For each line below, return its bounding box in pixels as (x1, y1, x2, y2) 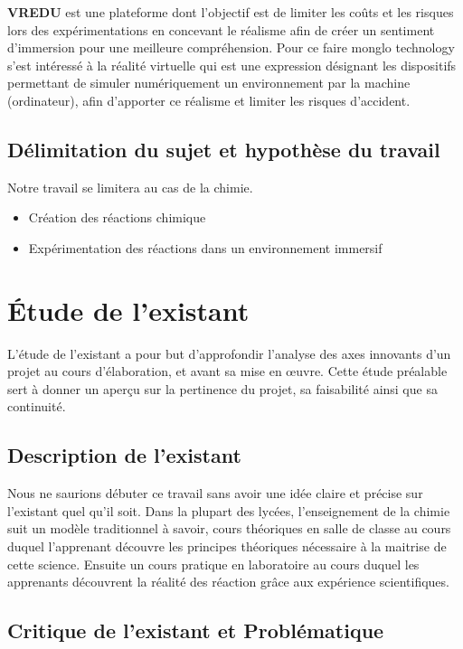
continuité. (7, 397, 66, 416)
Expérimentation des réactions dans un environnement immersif (28, 238, 383, 257)
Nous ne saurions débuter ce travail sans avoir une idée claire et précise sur (7, 484, 423, 503)
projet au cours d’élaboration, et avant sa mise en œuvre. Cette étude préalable (7, 362, 448, 381)
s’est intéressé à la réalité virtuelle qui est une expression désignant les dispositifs (7, 55, 457, 74)
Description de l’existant (7, 441, 241, 469)
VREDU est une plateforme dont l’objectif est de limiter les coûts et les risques (7, 3, 454, 21)
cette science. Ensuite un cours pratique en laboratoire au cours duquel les (7, 554, 420, 573)
